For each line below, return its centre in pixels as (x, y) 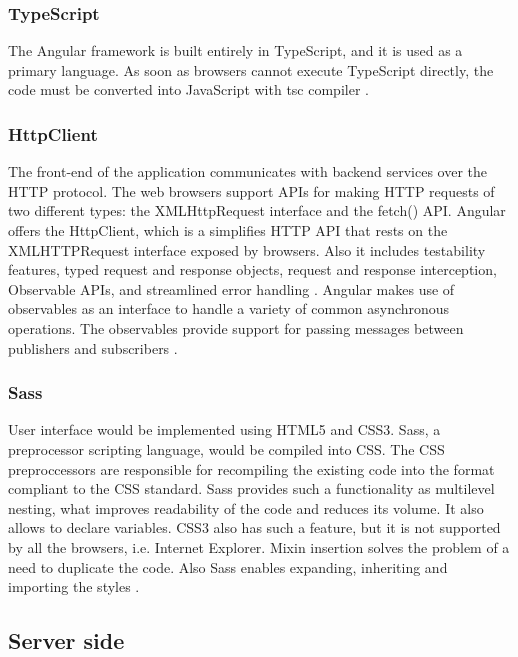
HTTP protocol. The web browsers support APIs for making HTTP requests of (251, 190)
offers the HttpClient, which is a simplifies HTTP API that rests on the (228, 230)
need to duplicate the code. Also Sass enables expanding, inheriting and (228, 566)
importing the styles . (74, 586)
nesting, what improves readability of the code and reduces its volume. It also (246, 507)
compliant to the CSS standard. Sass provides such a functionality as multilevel (251, 488)
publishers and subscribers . (93, 347)
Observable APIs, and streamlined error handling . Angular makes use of (231, 288)
